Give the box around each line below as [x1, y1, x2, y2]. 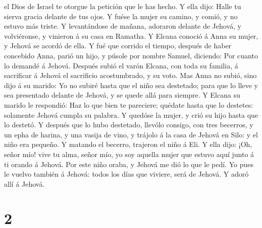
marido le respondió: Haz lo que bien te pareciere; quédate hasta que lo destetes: [4, 99, 253, 110]
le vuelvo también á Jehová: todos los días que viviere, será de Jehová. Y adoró [4, 169, 249, 179]
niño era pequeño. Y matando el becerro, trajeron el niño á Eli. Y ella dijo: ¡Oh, [4, 139, 252, 149]
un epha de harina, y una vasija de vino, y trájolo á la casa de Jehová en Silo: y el [4, 129, 258, 139]
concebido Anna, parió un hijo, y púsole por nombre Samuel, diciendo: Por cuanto [4, 50, 258, 60]
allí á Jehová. [4, 178, 45, 189]
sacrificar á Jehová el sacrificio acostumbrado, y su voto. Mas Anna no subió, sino [4, 70, 257, 81]
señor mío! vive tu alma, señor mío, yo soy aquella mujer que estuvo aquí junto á [4, 148, 254, 159]
